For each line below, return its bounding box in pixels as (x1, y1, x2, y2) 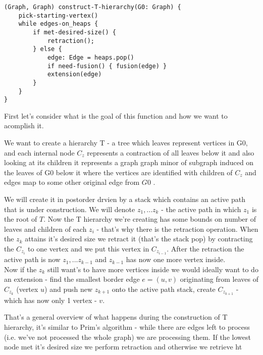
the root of (4, 214, 37, 224)
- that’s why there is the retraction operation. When (96, 223, 258, 234)
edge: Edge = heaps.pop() (47, 54, 134, 61)
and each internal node (4, 147, 75, 158)
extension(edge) (47, 71, 102, 78)
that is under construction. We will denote (4, 204, 135, 214)
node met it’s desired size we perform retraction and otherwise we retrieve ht (4, 341, 242, 352)
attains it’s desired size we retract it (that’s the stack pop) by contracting (25, 233, 253, 244)
